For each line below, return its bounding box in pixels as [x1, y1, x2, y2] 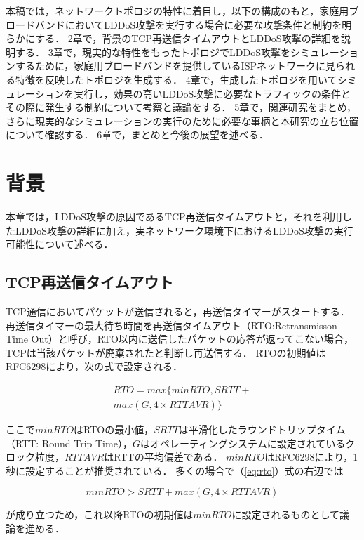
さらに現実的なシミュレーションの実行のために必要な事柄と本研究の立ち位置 [6, 113, 359, 128]
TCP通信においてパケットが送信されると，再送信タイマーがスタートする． [6, 304, 350, 319]
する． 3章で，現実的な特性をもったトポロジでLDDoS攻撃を [15, 44, 291, 59]
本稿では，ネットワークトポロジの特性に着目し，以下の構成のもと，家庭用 [6, 4, 349, 18]
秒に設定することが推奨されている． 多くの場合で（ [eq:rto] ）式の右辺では [6, 463, 344, 478]
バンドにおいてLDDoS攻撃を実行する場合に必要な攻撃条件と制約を [34, 17, 342, 32]
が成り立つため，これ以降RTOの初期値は [6, 507, 194, 522]
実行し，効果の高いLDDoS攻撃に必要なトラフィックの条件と [74, 86, 351, 100]
